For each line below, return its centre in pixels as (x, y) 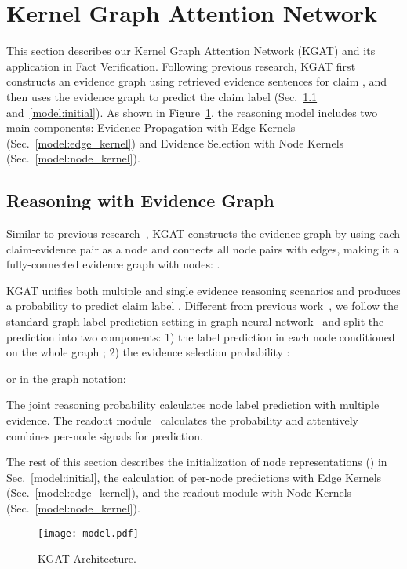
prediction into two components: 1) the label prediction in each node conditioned (201, 336)
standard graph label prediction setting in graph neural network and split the (195, 321)
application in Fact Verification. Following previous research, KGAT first (181, 66)
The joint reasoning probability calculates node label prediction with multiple (193, 405)
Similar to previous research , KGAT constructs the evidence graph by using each (203, 233)
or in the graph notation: (66, 378)
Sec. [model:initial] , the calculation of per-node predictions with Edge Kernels (194, 477)
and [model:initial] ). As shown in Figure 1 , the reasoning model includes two (192, 112)
